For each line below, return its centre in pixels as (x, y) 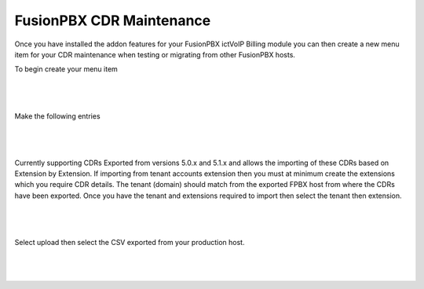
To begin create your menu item (66, 69)
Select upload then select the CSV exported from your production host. (130, 243)
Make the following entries (58, 116)
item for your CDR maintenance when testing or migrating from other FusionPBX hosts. (155, 54)
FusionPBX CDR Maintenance (113, 20)
